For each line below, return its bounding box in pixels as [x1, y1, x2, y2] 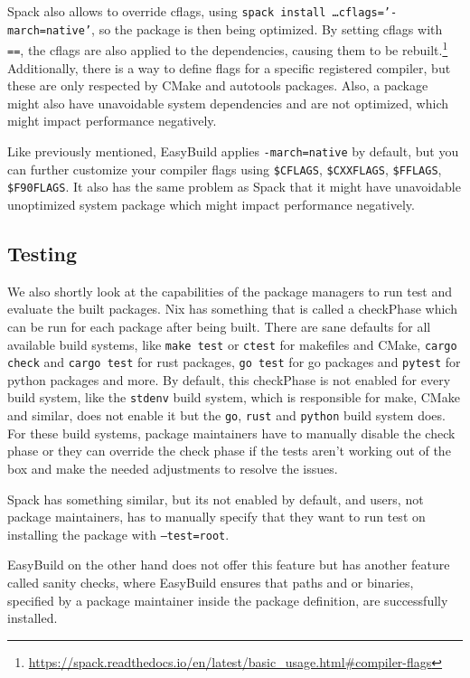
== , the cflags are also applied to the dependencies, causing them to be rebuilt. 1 [7, 38, 448, 59]
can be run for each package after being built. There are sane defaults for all [7, 316, 431, 335]
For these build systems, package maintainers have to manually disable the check [7, 423, 456, 442]
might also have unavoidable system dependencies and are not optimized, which [7, 93, 448, 112]
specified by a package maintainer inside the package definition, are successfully [7, 590, 448, 609]
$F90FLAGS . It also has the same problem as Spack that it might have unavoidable [7, 177, 461, 196]
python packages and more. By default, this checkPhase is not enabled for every [7, 370, 451, 389]
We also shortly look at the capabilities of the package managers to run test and [7, 281, 453, 300]
